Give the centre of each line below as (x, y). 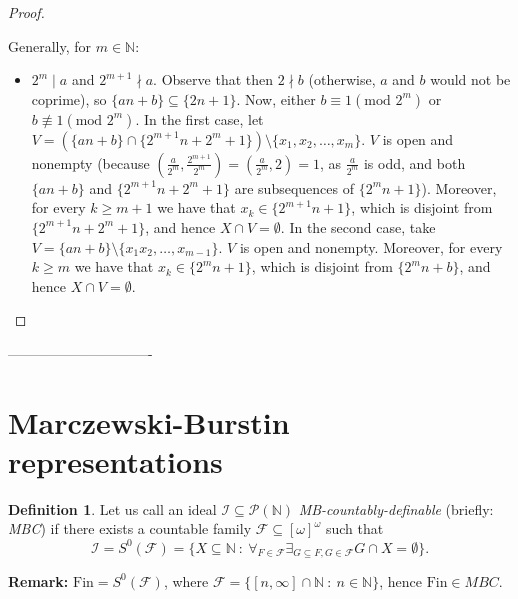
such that (354, 528)
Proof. (26, 12)
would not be (470, 79)
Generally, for (50, 45)
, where (186, 580)
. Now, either (276, 98)
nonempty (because (90, 162)
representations (115, 460)
